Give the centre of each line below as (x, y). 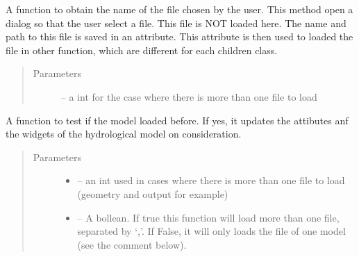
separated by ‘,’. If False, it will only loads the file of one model (211, 231)
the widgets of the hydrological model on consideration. (124, 134)
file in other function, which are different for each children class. (142, 50)
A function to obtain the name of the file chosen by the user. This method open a (179, 9)
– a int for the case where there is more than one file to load (189, 96)
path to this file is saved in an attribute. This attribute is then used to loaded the (179, 36)
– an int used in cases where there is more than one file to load (211, 180)
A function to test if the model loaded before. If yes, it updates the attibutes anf (177, 120)
